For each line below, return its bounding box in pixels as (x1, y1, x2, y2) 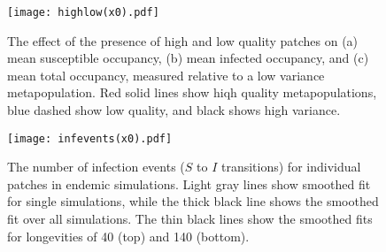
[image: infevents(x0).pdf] (7, 132, 173, 145)
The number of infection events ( (7, 157, 185, 176)
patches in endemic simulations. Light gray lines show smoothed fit (7, 174, 371, 193)
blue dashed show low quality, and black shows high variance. (7, 101, 341, 119)
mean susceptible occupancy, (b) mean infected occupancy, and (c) (7, 49, 369, 67)
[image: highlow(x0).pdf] (7, 6, 159, 19)
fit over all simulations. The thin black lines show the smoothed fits (7, 210, 373, 228)
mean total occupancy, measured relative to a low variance (7, 65, 325, 84)
